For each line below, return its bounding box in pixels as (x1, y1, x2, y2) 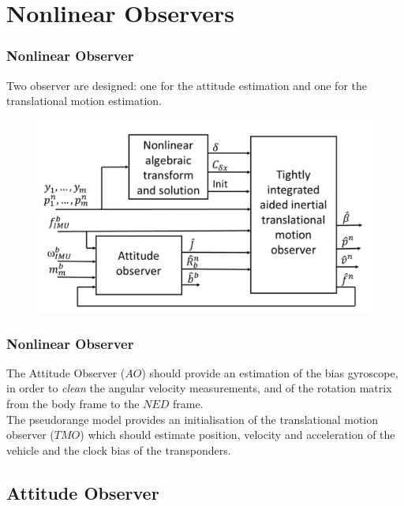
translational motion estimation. (6, 92, 162, 109)
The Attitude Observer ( (6, 364, 125, 380)
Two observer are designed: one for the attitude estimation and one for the (6, 77, 367, 93)
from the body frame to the (6, 395, 140, 412)
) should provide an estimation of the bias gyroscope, (141, 364, 398, 380)
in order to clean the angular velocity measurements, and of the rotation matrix (6, 380, 392, 396)
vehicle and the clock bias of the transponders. (6, 441, 231, 458)
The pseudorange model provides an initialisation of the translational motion (6, 410, 379, 427)
